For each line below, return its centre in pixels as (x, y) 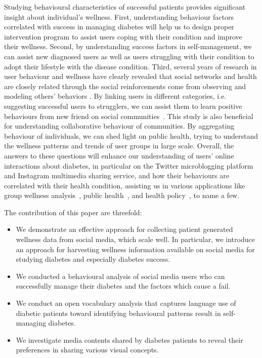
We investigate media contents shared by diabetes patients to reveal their (129, 340)
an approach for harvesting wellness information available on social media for (135, 249)
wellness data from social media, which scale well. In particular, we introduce (135, 239)
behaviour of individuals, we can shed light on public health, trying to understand (131, 135)
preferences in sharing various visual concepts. (87, 350)
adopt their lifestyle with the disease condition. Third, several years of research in (130, 66)
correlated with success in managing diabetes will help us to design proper (119, 27)
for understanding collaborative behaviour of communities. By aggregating (119, 126)
